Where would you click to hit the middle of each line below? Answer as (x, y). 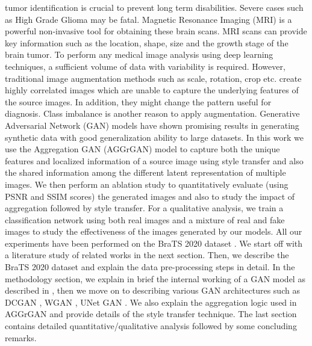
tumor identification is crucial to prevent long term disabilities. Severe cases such (154, 7)
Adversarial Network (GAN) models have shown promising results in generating (152, 125)
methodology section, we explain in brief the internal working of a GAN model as (155, 278)
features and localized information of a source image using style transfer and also (154, 160)
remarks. (21, 337)
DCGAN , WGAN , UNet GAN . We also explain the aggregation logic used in (151, 302)
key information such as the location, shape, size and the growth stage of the (147, 42)
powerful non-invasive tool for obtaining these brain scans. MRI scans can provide (156, 31)
